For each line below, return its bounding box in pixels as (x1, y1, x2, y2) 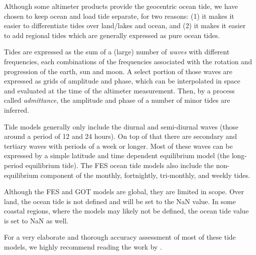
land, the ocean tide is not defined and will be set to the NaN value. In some (4, 196, 236, 206)
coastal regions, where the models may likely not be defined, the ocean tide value (4, 206, 249, 216)
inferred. (4, 104, 30, 115)
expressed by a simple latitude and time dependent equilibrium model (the (4, 150, 230, 161)
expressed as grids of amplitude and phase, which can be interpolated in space (4, 76, 240, 86)
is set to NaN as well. (4, 215, 69, 225)
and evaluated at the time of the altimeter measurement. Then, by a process (4, 85, 235, 95)
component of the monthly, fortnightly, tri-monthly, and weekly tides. (40, 170, 251, 180)
